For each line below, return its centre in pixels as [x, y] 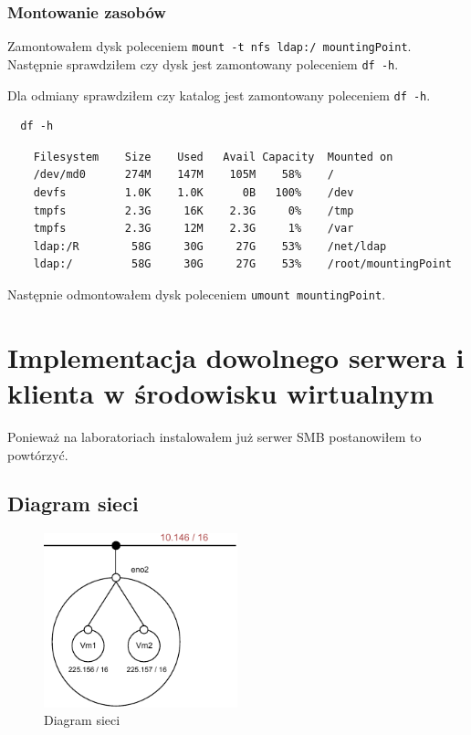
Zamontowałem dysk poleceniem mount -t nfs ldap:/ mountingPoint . [209, 46]
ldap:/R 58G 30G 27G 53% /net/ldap [210, 246]
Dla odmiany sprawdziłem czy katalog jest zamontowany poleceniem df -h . [219, 94]
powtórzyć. [38, 454]
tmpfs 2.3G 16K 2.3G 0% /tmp [194, 210]
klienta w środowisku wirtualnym [221, 392]
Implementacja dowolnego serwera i [236, 357]
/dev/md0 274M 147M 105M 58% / [183, 175]
